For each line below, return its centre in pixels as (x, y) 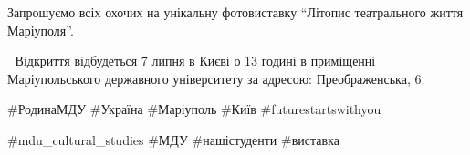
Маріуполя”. (41, 30)
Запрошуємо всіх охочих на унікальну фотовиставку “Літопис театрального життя (235, 12)
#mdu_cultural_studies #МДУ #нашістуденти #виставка (173, 139)
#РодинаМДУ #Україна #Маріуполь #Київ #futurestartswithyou (194, 109)
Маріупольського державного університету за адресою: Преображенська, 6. (216, 78)
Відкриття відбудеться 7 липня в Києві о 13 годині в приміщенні (195, 61)
